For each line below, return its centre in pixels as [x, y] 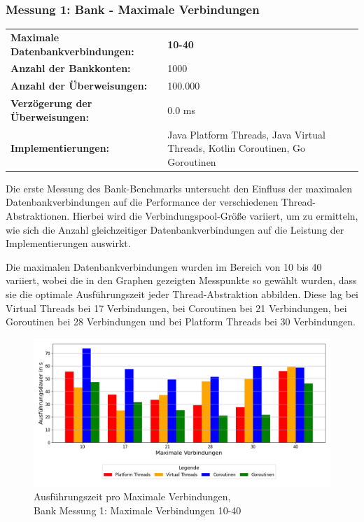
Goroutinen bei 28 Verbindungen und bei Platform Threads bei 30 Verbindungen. [181, 322]
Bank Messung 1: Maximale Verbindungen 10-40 [138, 510]
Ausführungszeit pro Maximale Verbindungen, [132, 496]
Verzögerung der [51, 103]
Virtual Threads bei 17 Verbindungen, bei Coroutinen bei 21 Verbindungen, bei [176, 308]
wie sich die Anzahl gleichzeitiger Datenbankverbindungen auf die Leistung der [175, 229]
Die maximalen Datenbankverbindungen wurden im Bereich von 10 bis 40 [164, 266]
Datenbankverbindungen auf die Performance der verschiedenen [142, 202]
